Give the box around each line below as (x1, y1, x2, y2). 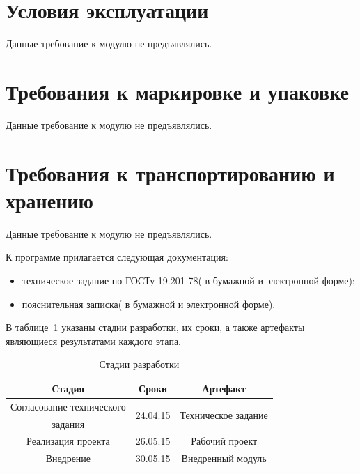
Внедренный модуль (181, 451, 267, 466)
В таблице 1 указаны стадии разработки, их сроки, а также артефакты (6, 320, 305, 335)
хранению (6, 185, 93, 214)
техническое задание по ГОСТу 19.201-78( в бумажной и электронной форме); (22, 273, 355, 287)
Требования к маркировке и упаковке (6, 77, 350, 105)
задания (52, 416, 85, 431)
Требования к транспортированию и (6, 158, 335, 187)
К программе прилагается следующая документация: (6, 250, 228, 264)
